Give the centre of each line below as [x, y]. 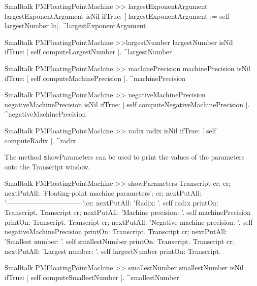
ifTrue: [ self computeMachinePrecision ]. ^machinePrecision [95, 78]
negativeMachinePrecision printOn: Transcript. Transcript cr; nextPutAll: [116, 231]
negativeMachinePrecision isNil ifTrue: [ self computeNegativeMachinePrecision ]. [127, 104]
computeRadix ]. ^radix [40, 140]
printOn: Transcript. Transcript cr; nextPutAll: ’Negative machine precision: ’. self [128, 222]
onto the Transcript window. [48, 166]
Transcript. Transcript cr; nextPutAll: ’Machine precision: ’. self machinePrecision [128, 212]
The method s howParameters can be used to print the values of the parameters [125, 157]
